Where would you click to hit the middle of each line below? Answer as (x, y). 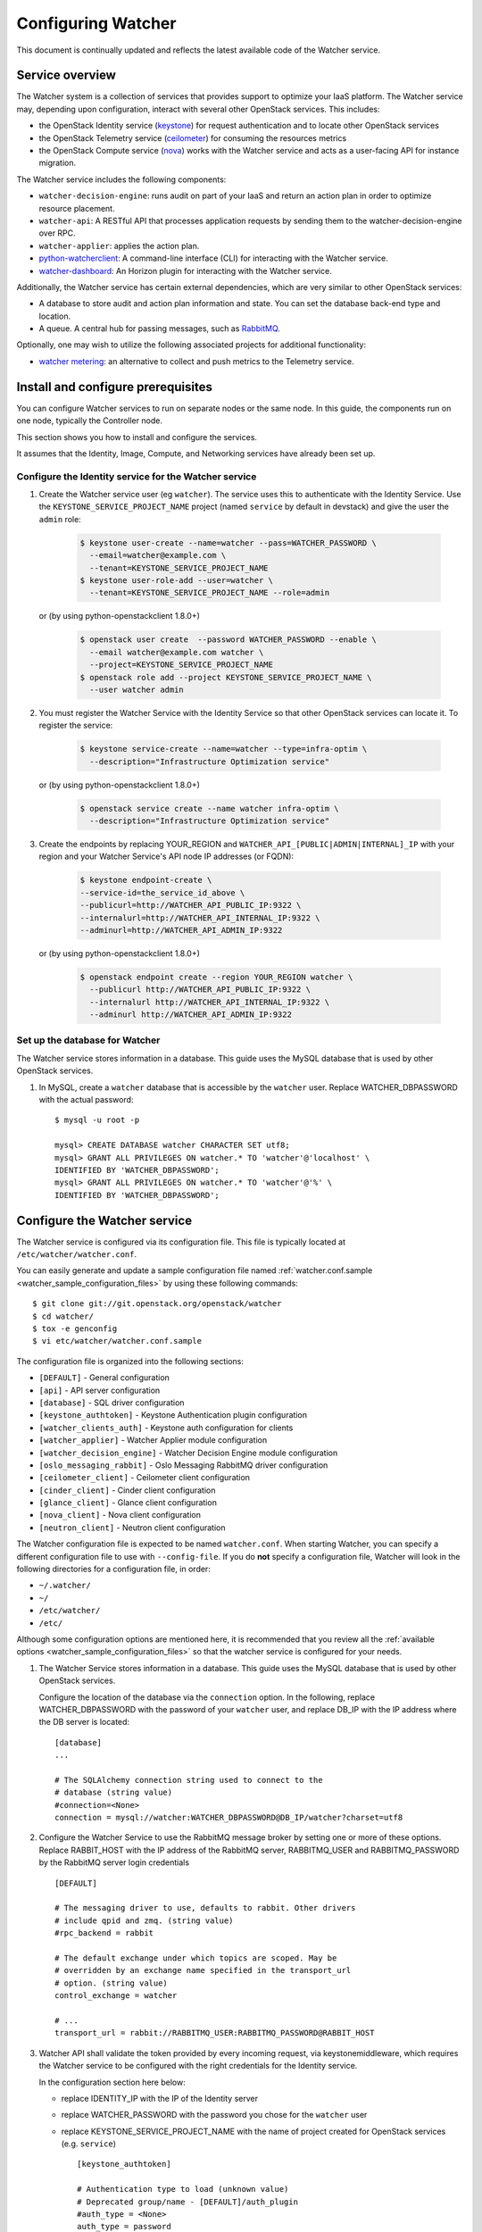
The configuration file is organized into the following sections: (130, 1361)
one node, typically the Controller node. (89, 421)
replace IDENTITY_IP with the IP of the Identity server (160, 2098)
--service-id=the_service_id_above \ (162, 892)
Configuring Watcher (96, 23)
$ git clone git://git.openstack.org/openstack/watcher (157, 1304)
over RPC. (57, 233)
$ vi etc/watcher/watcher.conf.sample (117, 1341)
